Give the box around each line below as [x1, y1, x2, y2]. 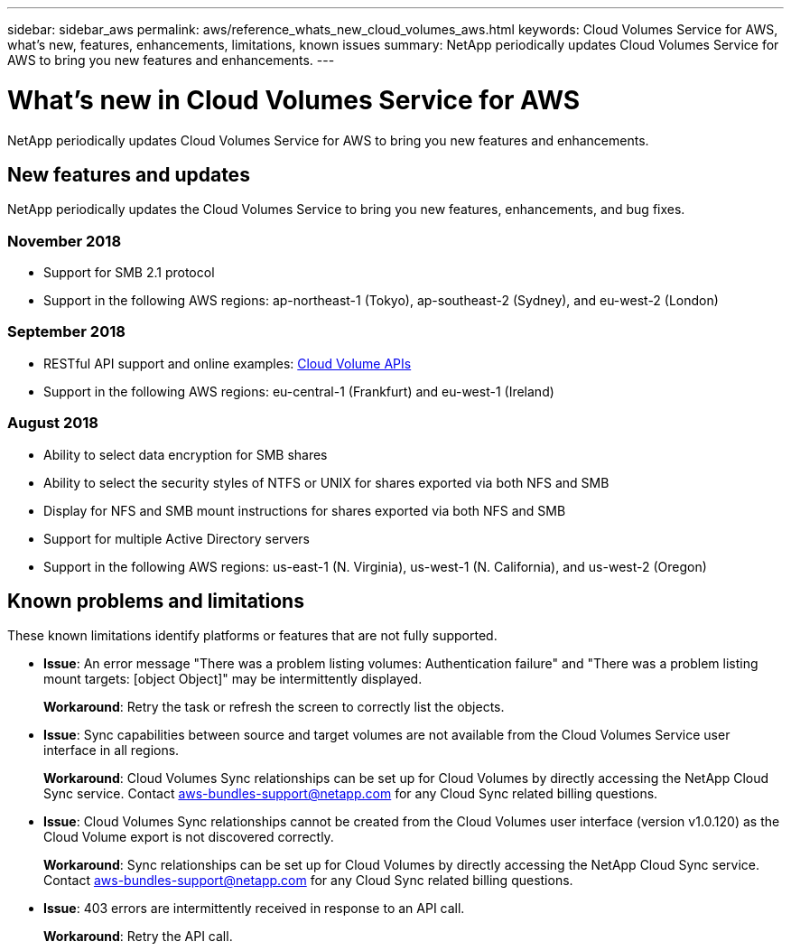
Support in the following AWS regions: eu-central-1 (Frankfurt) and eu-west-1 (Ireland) [43, 383, 554, 399]
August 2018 [7, 414, 98, 433]
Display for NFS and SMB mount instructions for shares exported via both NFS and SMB [43, 502, 566, 518]
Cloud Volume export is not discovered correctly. [43, 829, 334, 845]
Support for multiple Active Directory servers [43, 530, 310, 546]
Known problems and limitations [7, 590, 304, 613]
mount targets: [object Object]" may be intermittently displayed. [43, 671, 423, 687]
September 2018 [7, 322, 126, 341]
